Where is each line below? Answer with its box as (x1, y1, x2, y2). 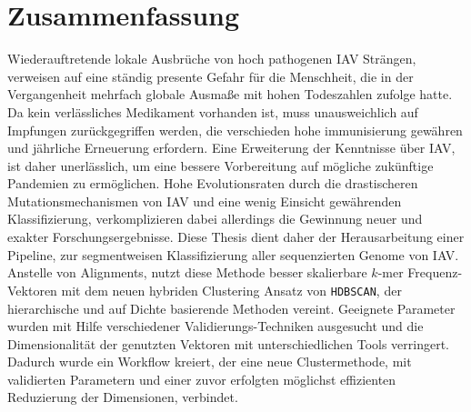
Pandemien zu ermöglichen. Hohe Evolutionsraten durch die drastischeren (7, 174, 418, 193)
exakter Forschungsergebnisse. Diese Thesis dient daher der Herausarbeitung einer (7, 227, 465, 246)
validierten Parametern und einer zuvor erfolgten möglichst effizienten (7, 369, 396, 388)
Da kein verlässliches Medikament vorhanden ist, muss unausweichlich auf (7, 102, 418, 121)
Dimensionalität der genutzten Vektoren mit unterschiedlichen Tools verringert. (7, 334, 450, 353)
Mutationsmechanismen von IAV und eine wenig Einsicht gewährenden (7, 191, 402, 210)
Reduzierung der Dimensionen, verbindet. (7, 387, 238, 407)
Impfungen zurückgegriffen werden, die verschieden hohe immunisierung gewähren (7, 120, 463, 139)
